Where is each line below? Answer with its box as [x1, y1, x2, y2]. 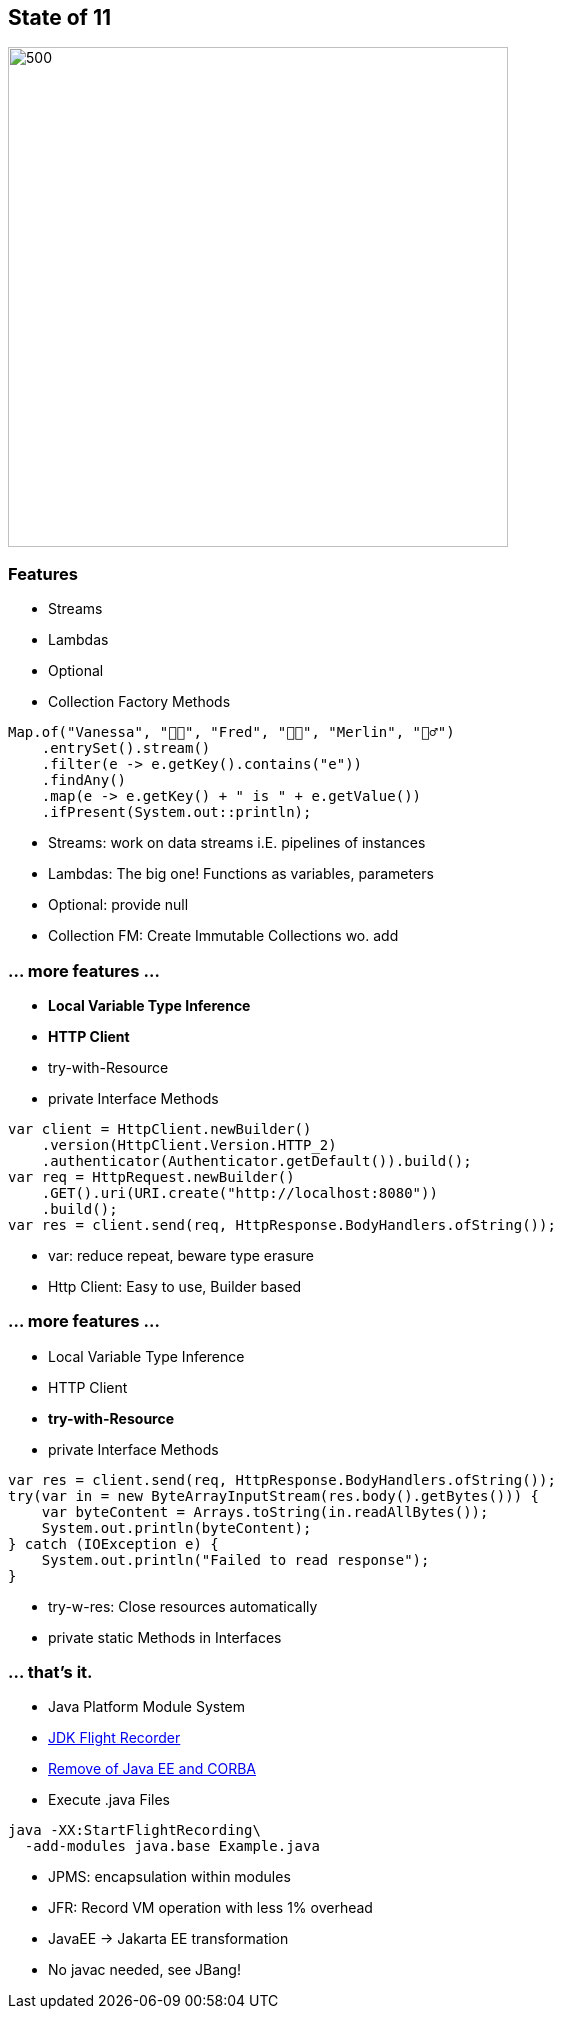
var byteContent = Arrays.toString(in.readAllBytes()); [41, 1503, 489, 1520]
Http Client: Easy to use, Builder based [48, 1277, 302, 1295]
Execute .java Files [48, 1791, 171, 1809]
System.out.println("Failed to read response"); [41, 1551, 430, 1568]
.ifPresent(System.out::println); [41, 804, 312, 821]
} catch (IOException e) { [8, 1535, 219, 1552]
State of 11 [8, 5, 112, 30]
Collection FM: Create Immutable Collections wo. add [48, 927, 399, 945]
